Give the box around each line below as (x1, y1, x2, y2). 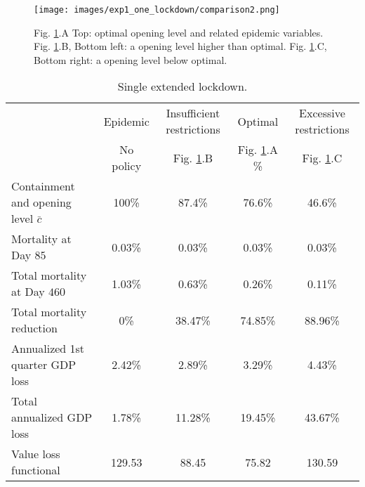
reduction (11, 320, 58, 337)
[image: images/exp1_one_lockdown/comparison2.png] (34, 5, 280, 15)
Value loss (11, 446, 60, 462)
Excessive (299, 105, 345, 122)
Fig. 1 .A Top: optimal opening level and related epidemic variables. (34, 25, 324, 39)
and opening (11, 194, 72, 211)
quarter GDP (11, 356, 77, 373)
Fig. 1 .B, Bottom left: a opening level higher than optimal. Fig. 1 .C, (34, 39, 327, 53)
